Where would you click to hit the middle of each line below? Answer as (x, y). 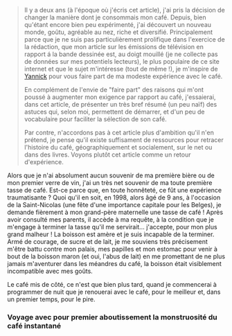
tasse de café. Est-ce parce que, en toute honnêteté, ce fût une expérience (115, 190)
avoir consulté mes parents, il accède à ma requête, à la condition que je (111, 220)
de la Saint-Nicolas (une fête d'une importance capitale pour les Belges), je (114, 205)
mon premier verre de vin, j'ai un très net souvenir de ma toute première (110, 183)
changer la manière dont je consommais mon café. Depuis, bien (115, 17)
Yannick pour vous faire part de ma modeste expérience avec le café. (123, 76)
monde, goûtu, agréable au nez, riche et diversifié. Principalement (118, 32)
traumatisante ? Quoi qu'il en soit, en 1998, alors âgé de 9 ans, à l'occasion (114, 197)
